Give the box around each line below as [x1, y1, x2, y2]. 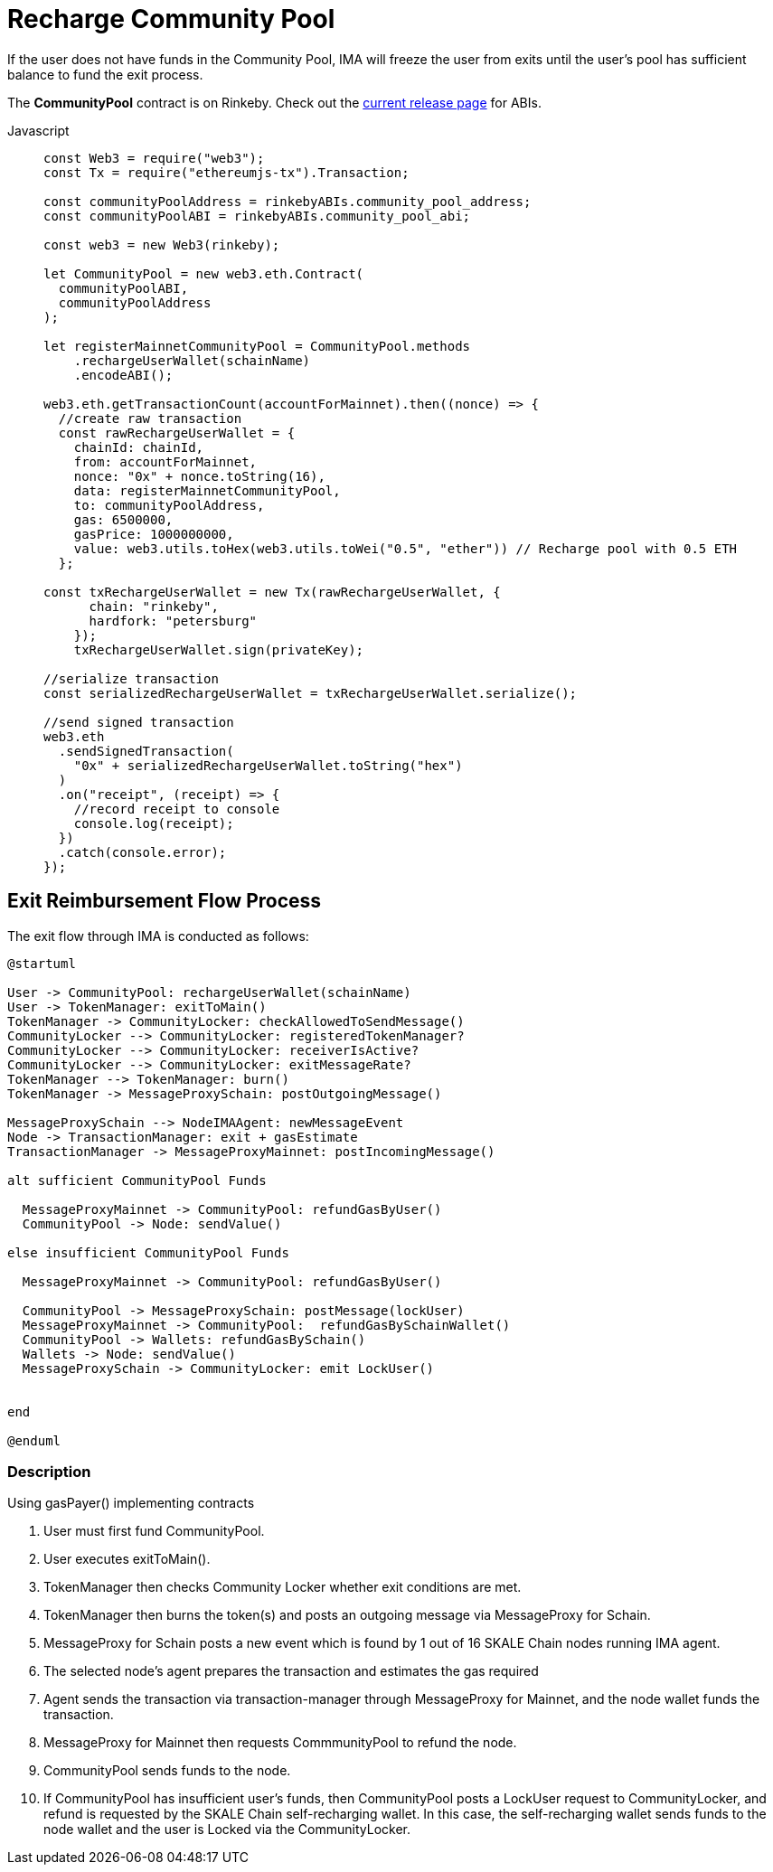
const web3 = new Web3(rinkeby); [43, 237, 280, 252]
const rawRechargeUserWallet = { [58, 425, 296, 440]
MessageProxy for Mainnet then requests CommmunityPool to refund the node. [43, 1735, 517, 1751]
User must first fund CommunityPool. [43, 1523, 265, 1539]
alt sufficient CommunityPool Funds [7, 1172, 267, 1188]
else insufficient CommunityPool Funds [7, 1245, 289, 1260]
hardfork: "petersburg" [89, 613, 258, 628]
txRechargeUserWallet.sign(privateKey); [73, 642, 364, 657]
